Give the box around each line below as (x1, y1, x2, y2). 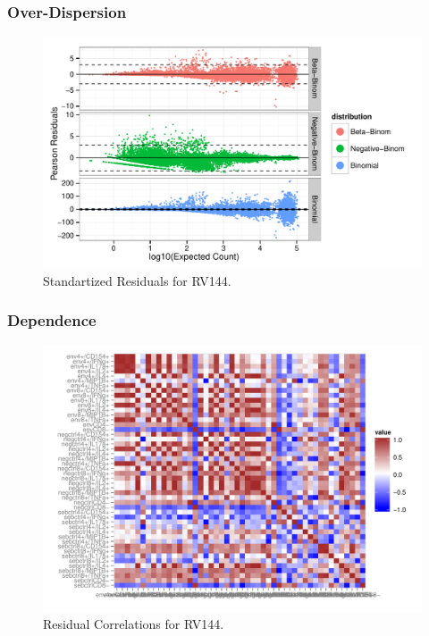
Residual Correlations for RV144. (43, 615, 224, 633)
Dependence (7, 309, 97, 331)
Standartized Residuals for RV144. (43, 271, 231, 289)
